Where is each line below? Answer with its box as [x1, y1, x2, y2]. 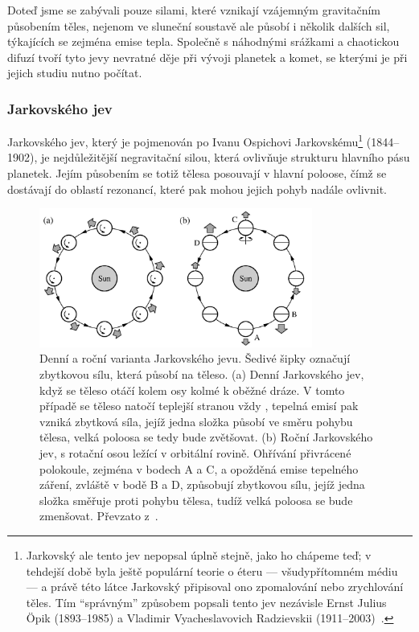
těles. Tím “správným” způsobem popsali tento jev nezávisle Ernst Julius [26, 593, 387, 610]
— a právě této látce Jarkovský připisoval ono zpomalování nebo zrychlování [26, 578, 404, 595]
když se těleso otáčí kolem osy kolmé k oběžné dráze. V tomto [39, 381, 345, 398]
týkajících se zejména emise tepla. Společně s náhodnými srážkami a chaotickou [7, 33, 400, 50]
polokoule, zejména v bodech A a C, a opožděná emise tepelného [39, 460, 359, 477]
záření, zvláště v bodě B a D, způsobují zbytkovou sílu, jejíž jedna [39, 476, 365, 493]
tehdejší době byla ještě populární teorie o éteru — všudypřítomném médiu [26, 562, 398, 579]
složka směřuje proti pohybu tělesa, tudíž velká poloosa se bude [39, 491, 353, 508]
